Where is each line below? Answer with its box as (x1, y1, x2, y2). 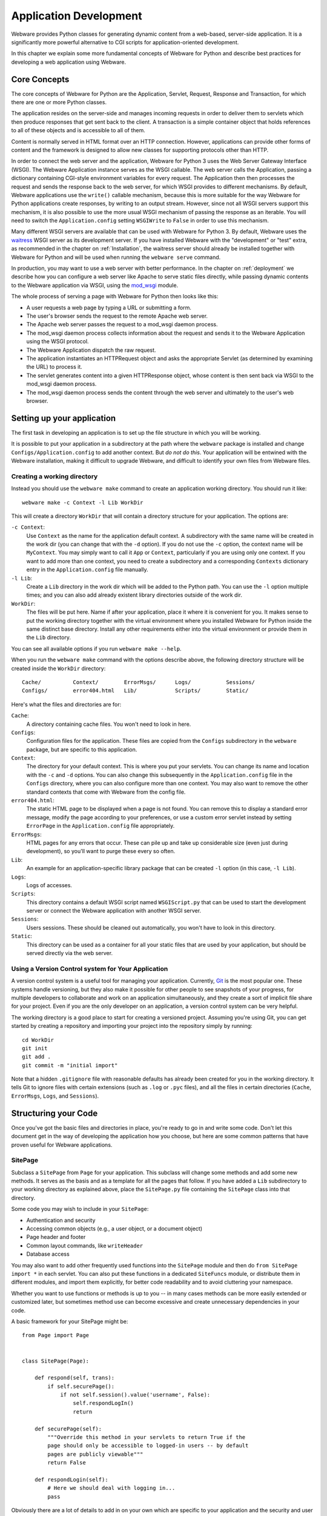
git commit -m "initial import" (22, 1062, 118, 1068)
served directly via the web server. (26, 950, 113, 957)
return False (47, 1459, 86, 1466)
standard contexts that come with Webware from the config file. (26, 788, 186, 796)
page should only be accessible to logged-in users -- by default (47, 1442, 249, 1449)
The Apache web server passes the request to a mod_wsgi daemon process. (26, 321, 218, 328)
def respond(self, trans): (34, 1374, 115, 1381)
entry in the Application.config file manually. (26, 566, 148, 573)
